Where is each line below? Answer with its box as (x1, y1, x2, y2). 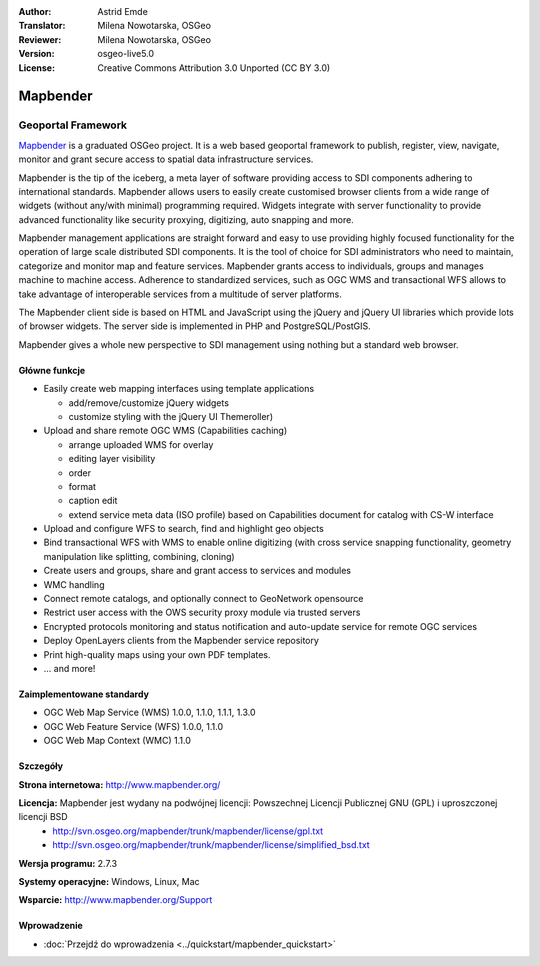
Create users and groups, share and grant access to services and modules (43, 565, 352, 577)
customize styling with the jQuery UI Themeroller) (68, 410, 274, 422)
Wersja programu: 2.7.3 (18, 857, 118, 869)
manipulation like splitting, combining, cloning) (43, 550, 235, 562)
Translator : (18, 20, 66, 32)
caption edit (68, 495, 118, 507)
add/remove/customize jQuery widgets (68, 396, 230, 409)
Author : (18, 6, 52, 17)
